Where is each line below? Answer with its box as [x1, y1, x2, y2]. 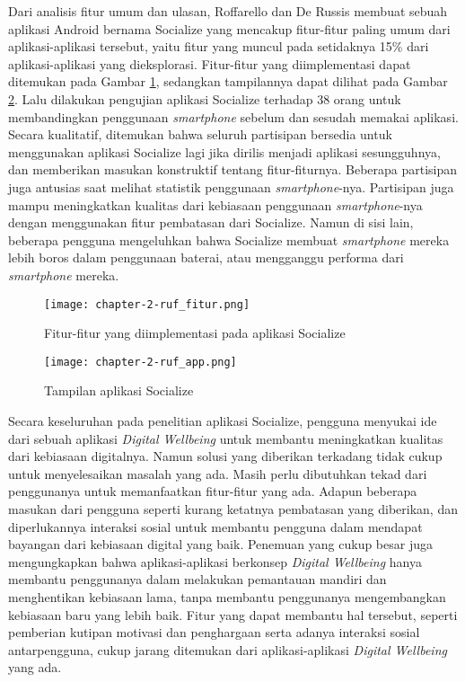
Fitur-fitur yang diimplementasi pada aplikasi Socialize [44, 323, 346, 342]
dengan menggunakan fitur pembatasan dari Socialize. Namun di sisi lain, [8, 213, 414, 232]
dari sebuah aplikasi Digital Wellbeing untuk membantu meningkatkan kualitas [8, 429, 443, 447]
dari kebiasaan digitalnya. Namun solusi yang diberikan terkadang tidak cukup [8, 447, 443, 465]
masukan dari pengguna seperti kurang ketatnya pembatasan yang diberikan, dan [8, 499, 458, 518]
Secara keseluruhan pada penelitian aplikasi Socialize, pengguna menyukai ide [8, 412, 437, 430]
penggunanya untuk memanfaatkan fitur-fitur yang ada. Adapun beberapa [8, 482, 417, 500]
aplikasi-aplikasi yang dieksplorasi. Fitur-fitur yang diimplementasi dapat [8, 54, 411, 73]
